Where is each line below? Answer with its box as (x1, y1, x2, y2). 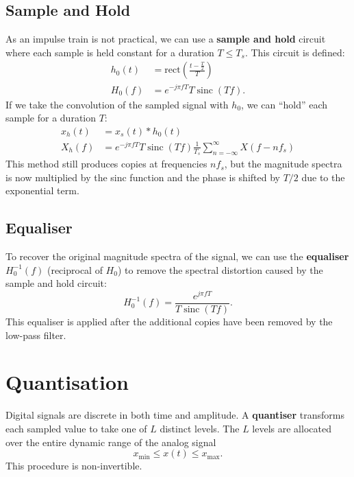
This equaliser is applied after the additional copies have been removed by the (5, 314, 333, 328)
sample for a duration (5, 110, 97, 125)
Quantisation (5, 368, 129, 396)
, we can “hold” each (241, 97, 328, 111)
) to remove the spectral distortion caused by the (117, 262, 323, 277)
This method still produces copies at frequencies (5, 156, 207, 171)
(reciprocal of (47, 262, 103, 277)
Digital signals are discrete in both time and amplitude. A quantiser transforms (5, 408, 344, 422)
